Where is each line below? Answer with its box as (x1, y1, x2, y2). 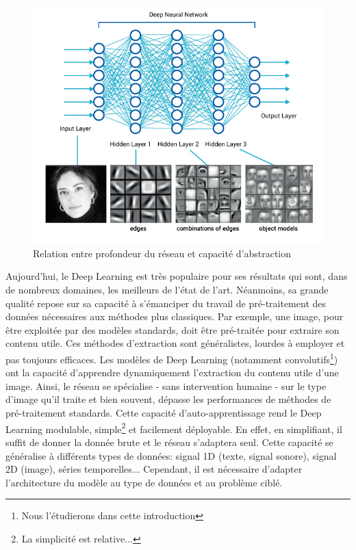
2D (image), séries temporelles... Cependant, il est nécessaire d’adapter (5, 462, 303, 476)
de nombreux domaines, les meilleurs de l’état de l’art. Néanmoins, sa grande (5, 283, 329, 297)
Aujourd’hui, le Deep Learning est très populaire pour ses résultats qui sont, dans (5, 269, 348, 283)
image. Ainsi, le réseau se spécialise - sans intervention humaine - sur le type (5, 378, 327, 393)
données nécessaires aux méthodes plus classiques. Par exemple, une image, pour (5, 309, 344, 324)
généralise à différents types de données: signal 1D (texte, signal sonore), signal (5, 448, 337, 462)
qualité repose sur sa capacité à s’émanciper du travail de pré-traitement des (5, 296, 327, 310)
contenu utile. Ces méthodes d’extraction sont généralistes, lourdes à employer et (5, 336, 345, 350)
